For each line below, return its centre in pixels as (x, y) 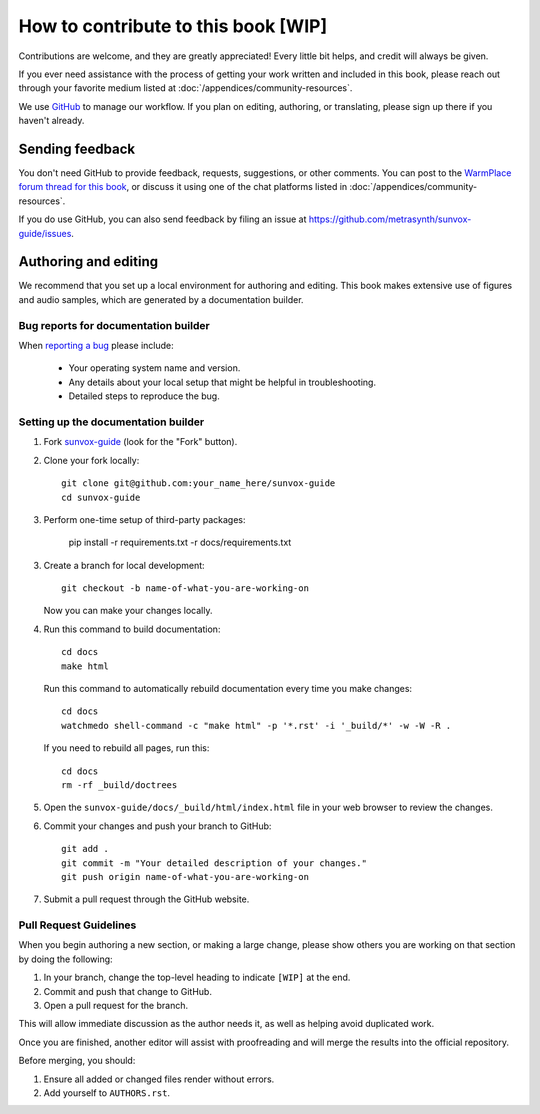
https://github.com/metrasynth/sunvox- (390, 219)
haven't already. (51, 121)
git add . (85, 849)
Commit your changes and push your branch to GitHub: (157, 826)
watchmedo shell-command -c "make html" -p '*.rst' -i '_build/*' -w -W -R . (256, 725)
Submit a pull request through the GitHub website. (146, 899)
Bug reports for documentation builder (114, 325)
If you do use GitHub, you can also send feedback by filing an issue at (162, 219)
